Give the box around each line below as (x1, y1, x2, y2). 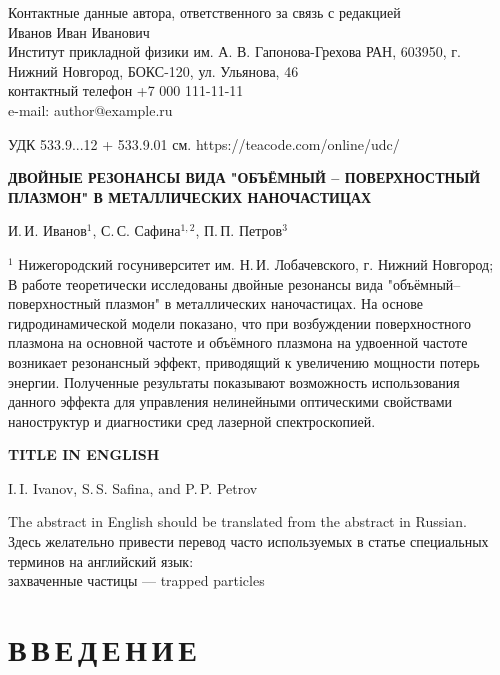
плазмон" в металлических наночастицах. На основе (105, 293, 423, 314)
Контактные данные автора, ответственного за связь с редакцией (8, 2, 401, 22)
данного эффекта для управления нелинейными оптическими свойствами (8, 391, 453, 412)
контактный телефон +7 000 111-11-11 (8, 80, 244, 101)
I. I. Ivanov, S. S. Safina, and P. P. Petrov (8, 477, 258, 498)
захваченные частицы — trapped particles (8, 570, 265, 591)
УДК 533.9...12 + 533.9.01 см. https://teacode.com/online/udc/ (8, 133, 400, 154)
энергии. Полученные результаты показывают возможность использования (8, 371, 460, 392)
